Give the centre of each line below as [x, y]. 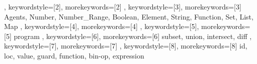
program [27, 36]
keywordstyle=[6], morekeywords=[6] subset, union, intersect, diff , [149, 36]
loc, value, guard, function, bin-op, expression [74, 55]
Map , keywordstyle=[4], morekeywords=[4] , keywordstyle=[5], [102, 26]
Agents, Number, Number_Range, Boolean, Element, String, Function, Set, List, [129, 16]
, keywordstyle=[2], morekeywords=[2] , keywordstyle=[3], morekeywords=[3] [123, 6]
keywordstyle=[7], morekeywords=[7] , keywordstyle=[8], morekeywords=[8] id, [126, 46]
